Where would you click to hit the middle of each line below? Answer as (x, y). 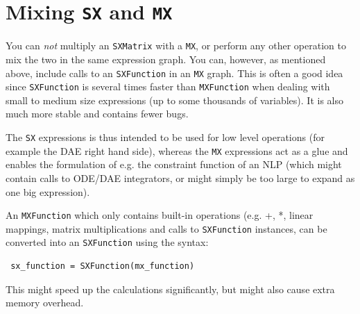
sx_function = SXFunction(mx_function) (103, 266)
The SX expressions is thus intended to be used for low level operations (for (165, 137)
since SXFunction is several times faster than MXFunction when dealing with (168, 86)
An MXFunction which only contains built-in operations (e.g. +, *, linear (160, 215)
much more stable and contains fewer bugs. (97, 114)
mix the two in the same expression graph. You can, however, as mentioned (166, 59)
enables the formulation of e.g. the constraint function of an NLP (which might (174, 164)
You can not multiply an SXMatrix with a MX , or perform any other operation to (176, 46)
